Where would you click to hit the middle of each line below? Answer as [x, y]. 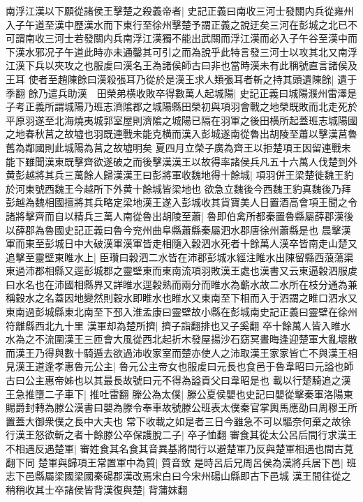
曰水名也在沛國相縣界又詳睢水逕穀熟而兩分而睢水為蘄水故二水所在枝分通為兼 [181, 284]
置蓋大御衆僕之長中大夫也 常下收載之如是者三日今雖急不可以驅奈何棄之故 [173, 421]
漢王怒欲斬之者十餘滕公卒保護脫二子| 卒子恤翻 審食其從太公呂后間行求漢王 [186, 435]
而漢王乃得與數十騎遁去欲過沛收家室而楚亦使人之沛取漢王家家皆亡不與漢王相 [181, 352]
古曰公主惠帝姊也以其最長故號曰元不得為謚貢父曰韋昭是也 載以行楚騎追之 [173, 380]
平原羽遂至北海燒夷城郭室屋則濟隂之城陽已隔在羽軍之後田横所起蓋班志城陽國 [181, 120]
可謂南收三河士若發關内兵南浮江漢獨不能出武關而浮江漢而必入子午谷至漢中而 [181, 38]
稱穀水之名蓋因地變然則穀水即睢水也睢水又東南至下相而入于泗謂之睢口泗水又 [181, 298]
